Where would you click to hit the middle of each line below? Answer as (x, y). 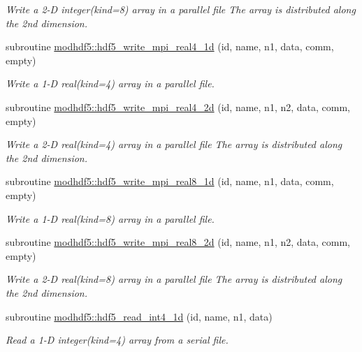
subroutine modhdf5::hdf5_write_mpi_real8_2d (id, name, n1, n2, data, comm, (178, 242)
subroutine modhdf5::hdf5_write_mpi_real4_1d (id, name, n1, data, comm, (170, 46)
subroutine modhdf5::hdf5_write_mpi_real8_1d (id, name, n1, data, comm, (170, 181)
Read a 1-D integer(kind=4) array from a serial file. (117, 340)
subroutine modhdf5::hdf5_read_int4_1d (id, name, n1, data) (139, 316)
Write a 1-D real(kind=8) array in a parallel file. (110, 218)
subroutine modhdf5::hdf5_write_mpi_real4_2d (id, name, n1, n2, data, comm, (178, 107)
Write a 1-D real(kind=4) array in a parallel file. (110, 83)
